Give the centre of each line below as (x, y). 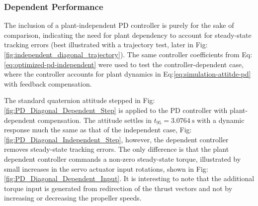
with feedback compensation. (48, 83)
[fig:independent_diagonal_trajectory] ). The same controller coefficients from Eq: (128, 54)
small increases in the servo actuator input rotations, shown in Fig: (106, 168)
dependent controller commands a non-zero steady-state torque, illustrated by (123, 158)
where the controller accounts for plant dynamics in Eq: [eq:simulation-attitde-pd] (128, 74)
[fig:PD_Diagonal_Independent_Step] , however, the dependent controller (116, 139)
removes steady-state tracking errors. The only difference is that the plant (117, 149)
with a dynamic (221, 120)
